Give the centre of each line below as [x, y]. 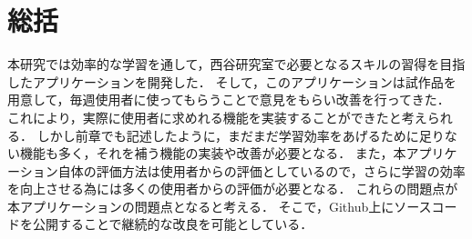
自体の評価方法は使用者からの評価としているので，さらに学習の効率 [262, 170]
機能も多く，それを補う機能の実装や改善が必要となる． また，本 [213, 153]
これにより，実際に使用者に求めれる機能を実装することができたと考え [217, 117]
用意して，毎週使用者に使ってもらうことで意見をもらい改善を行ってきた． [229, 100]
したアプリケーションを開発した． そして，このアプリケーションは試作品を [232, 81]
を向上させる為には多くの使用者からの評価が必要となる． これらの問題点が [233, 189]
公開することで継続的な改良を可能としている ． [173, 224]
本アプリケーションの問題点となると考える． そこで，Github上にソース [220, 206]
